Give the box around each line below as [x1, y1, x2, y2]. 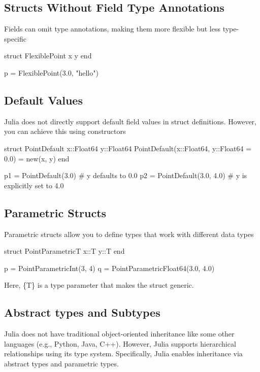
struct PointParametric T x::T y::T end [4, 246, 125, 256]
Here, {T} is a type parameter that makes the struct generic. [4, 280, 194, 290]
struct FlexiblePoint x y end [4, 50, 92, 61]
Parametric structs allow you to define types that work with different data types [4, 228, 254, 239]
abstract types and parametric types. [4, 358, 119, 368]
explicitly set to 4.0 [4, 180, 64, 190]
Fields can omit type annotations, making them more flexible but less [4, 23, 220, 34]
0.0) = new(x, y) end [4, 153, 70, 163]
